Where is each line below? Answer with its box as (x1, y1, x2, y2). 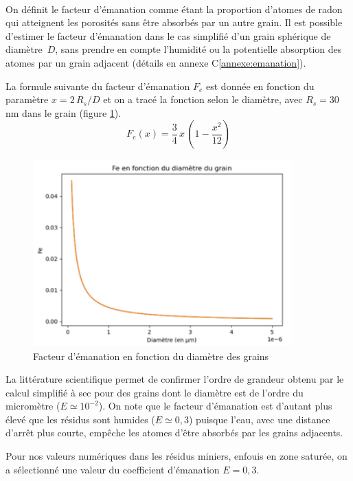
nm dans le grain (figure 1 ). (5, 105, 122, 120)
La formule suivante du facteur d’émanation (5, 78, 190, 93)
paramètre (5, 92, 49, 107)
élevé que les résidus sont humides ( (5, 412, 155, 426)
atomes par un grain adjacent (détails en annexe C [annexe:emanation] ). (5, 55, 306, 69)
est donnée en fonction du (206, 78, 315, 93)
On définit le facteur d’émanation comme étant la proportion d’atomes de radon (5, 1, 343, 16)
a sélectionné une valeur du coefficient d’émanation (5, 462, 220, 476)
